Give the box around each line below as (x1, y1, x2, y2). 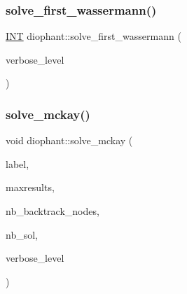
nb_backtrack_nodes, (6, 204, 99, 218)
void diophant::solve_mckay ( (6, 133, 133, 148)
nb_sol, (6, 227, 38, 241)
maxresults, (6, 180, 55, 195)
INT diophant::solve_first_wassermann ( (6, 29, 181, 43)
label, (6, 156, 29, 171)
